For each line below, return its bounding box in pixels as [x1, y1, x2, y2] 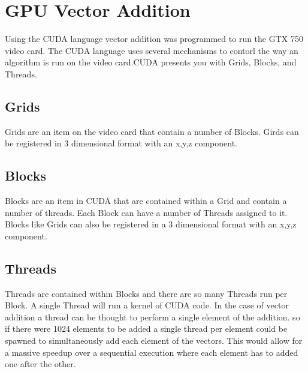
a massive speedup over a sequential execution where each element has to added [5, 346, 298, 358]
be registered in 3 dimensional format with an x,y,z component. [5, 137, 238, 149]
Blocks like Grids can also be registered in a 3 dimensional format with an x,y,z [5, 218, 297, 230]
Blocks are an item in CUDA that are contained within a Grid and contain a [5, 194, 287, 207]
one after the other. [5, 358, 76, 370]
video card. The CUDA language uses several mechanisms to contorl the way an [5, 44, 298, 56]
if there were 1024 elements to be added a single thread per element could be [5, 322, 288, 335]
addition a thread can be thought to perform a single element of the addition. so [5, 310, 300, 323]
